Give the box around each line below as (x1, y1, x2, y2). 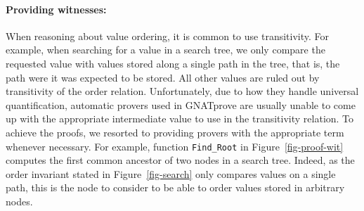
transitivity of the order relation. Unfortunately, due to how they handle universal (6, 84, 359, 98)
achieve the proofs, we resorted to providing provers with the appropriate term (6, 124, 344, 139)
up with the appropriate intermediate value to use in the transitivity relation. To (6, 111, 354, 126)
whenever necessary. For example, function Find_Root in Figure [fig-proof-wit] (6, 139, 344, 153)
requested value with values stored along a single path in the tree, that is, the (6, 56, 340, 70)
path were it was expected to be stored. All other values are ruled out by (6, 70, 320, 84)
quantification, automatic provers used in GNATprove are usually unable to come (6, 97, 356, 112)
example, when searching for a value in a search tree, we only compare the (6, 42, 325, 57)
